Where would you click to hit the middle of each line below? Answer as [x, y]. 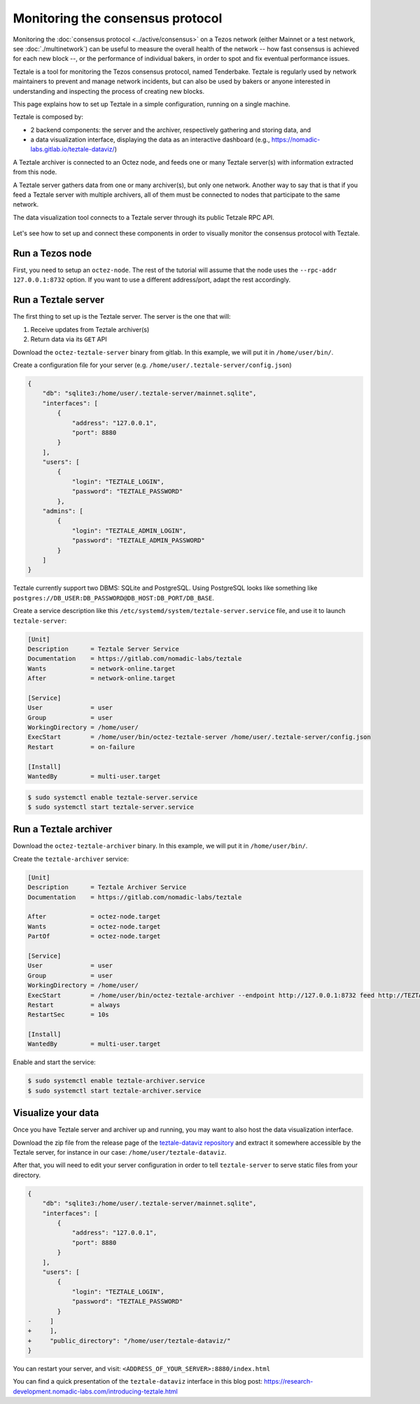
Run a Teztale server [59, 300]
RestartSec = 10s [69, 1015]
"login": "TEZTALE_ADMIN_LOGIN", [129, 530]
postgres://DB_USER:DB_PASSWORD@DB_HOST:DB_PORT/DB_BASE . [114, 598]
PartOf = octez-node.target [94, 936]
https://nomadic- [296, 139]
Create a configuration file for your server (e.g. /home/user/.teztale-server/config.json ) [152, 365]
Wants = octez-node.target [94, 926]
